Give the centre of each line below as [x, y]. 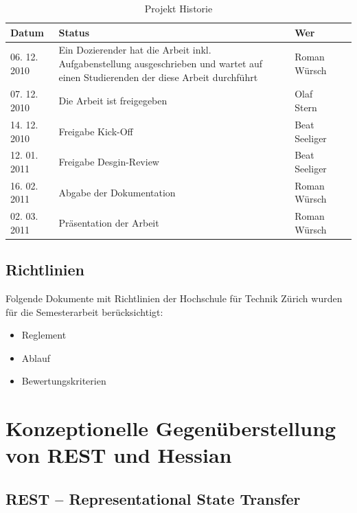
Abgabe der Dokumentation [117, 192]
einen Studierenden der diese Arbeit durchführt [158, 77]
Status [74, 32]
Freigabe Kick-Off [96, 131]
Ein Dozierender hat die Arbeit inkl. [135, 50]
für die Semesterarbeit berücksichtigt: [84, 311]
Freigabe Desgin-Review [109, 162]
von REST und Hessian [119, 455]
